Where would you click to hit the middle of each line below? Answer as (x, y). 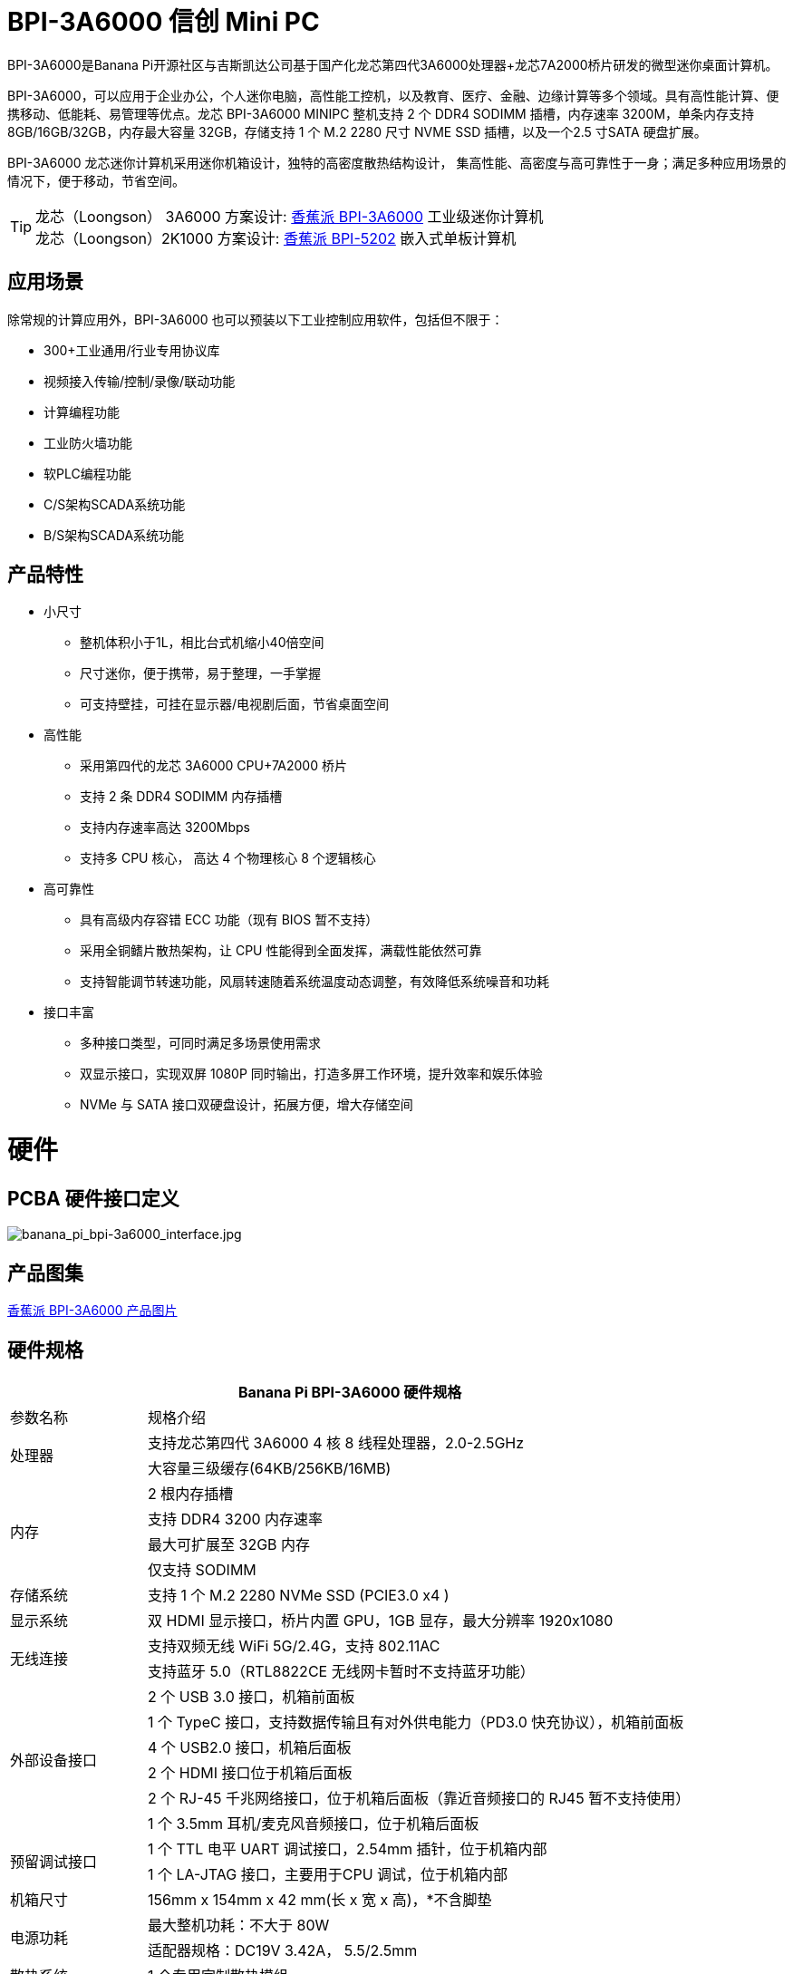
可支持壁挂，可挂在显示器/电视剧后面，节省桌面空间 (235, 704)
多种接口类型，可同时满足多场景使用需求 (200, 1043)
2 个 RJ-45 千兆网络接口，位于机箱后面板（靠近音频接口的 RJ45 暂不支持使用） (419, 1799)
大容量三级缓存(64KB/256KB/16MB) (270, 1469)
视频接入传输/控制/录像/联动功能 (140, 381)
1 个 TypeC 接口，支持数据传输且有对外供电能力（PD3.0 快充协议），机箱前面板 (416, 1722)
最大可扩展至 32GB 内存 (229, 1545)
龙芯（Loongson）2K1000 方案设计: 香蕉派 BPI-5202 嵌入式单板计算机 (276, 238)
